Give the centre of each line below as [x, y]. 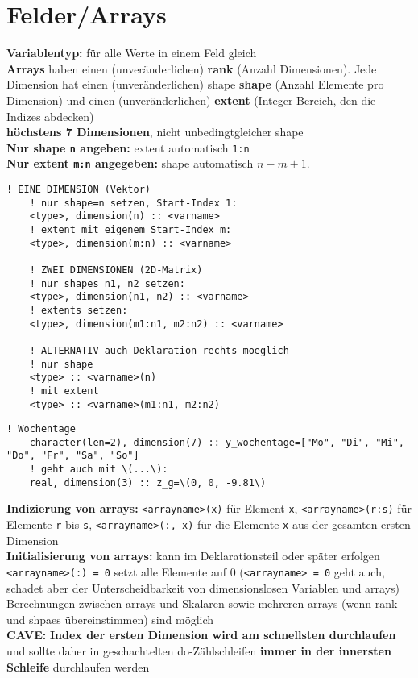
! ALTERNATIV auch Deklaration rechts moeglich [159, 350]
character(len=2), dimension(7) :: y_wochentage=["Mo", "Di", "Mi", [217, 442]
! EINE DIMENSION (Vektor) [79, 189]
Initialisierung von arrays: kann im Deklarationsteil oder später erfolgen [193, 556]
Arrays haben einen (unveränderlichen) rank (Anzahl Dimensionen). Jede [192, 68]
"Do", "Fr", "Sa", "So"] [73, 456]
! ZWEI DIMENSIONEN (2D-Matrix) [116, 270]
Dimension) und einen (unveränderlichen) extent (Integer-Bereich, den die [191, 100]
